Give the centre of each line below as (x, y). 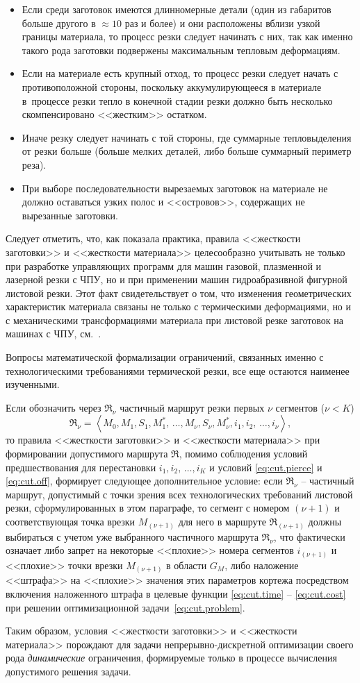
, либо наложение (262, 565)
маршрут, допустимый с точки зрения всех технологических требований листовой (179, 494)
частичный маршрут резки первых (192, 407)
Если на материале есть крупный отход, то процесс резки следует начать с (180, 73)
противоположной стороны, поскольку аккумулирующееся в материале (172, 86)
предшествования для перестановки (81, 467)
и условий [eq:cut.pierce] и (266, 467)
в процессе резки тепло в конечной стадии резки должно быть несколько (177, 100)
